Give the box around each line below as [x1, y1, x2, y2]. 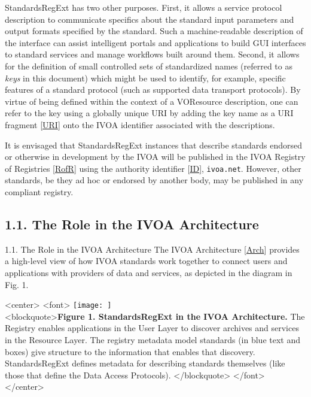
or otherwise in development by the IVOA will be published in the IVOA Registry [5, 150, 306, 163]
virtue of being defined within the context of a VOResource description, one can [5, 95, 298, 107]
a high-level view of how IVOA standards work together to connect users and [5, 254, 288, 267]
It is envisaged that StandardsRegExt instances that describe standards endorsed [5, 138, 303, 151]
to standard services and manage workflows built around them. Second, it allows [5, 48, 300, 60]
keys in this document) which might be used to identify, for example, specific [5, 71, 286, 84]
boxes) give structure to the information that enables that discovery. [5, 345, 255, 357]
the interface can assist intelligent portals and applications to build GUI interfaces [5, 36, 306, 49]
